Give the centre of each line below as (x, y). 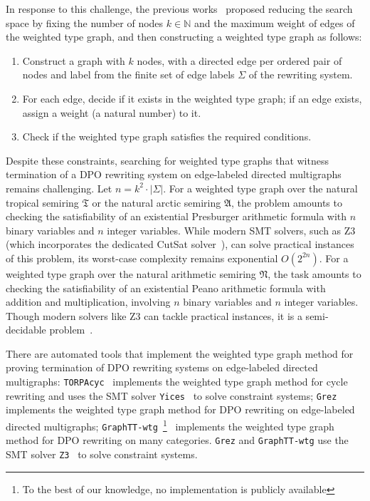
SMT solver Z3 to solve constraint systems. (102, 454)
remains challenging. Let (59, 188)
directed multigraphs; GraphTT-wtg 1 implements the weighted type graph (170, 425)
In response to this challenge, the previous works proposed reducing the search (179, 9)
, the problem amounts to (286, 202)
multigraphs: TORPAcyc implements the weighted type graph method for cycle (177, 382)
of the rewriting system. (301, 74)
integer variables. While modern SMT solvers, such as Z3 (231, 230)
